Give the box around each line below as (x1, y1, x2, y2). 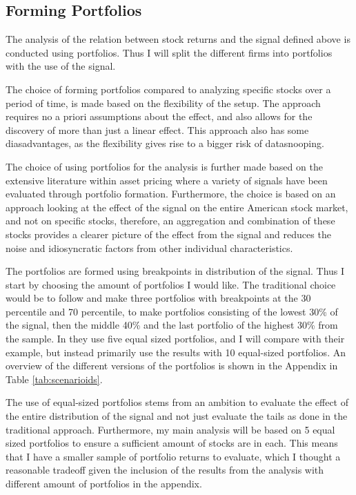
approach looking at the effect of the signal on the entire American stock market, (6, 200, 348, 214)
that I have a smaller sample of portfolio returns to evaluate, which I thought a (6, 449, 341, 463)
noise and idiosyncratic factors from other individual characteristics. (6, 240, 293, 255)
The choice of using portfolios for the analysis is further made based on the (6, 159, 323, 173)
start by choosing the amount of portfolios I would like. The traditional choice (6, 277, 336, 291)
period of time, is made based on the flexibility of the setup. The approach (6, 95, 321, 110)
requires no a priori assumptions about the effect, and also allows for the (6, 109, 313, 124)
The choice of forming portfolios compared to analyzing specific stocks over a (6, 81, 331, 96)
